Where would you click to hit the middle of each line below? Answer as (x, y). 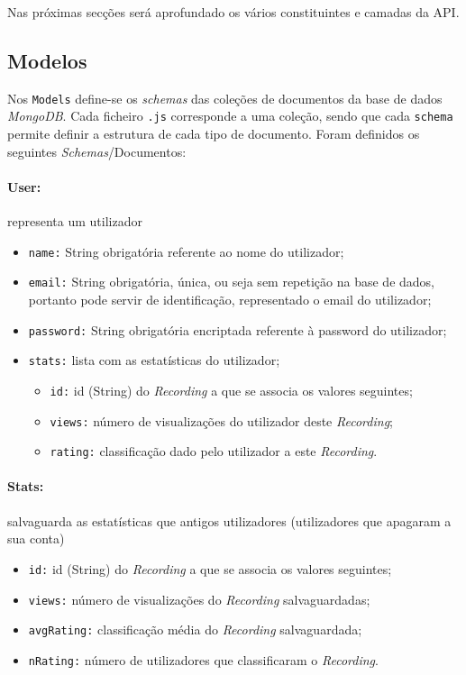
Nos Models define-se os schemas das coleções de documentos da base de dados (225, 98)
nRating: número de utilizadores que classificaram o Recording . (203, 659)
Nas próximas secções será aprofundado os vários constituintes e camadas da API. (233, 12)
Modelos (47, 60)
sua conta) (36, 538)
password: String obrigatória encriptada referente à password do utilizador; (238, 329)
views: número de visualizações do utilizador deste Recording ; (221, 420)
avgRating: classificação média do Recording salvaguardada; (195, 629)
